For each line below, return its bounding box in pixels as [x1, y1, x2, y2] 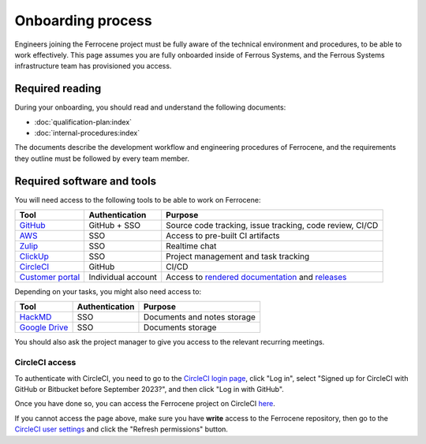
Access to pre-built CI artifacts [166, 230, 280, 241]
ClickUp [19, 251, 49, 262]
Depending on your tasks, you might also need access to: [14, 287, 201, 297]
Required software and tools [14, 174, 157, 188]
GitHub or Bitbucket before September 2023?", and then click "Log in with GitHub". [14, 385, 284, 394]
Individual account [88, 272, 158, 283]
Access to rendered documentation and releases [166, 272, 347, 283]
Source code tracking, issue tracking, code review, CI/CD [166, 220, 379, 231]
